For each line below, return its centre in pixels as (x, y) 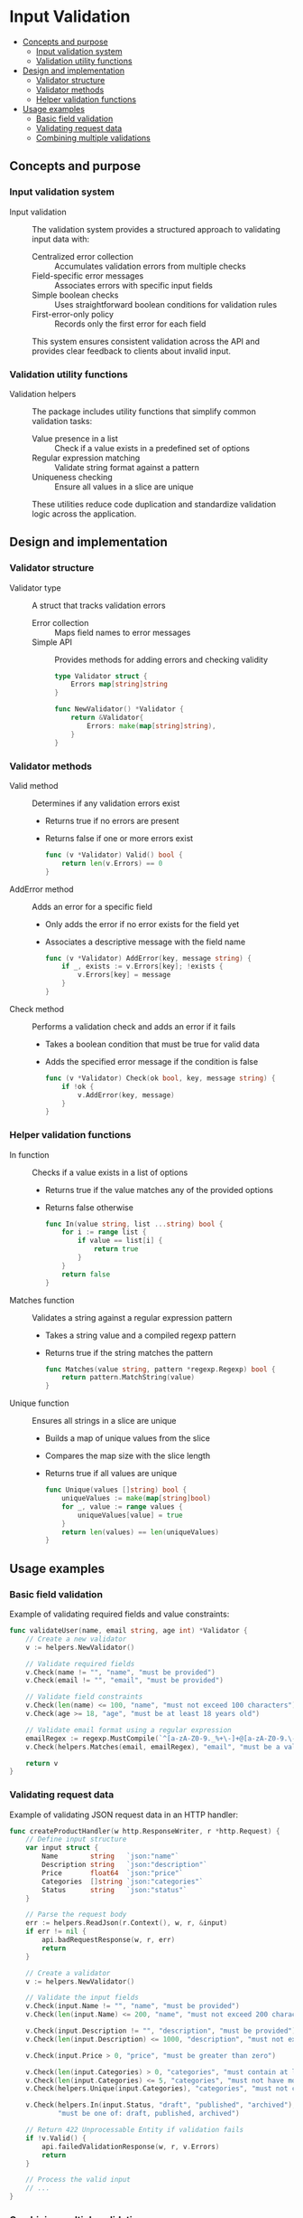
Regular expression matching (86, 458)
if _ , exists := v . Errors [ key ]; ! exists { (142, 967)
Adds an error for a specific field (92, 906)
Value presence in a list (75, 438)
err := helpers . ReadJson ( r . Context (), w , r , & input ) (127, 1923)
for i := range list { (104, 1232)
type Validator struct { (101, 676)
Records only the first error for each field (130, 324)
